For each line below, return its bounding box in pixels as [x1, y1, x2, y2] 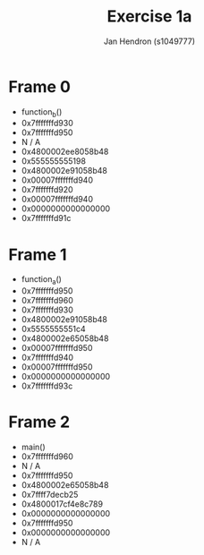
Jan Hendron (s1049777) [103, 36, 196, 47]
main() [21, 441, 46, 453]
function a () [21, 274, 62, 287]
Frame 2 [8, 412, 71, 432]
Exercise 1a [106, 6, 192, 27]
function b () [21, 106, 63, 119]
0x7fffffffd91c [21, 213, 72, 224]
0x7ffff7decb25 [21, 490, 79, 500]
